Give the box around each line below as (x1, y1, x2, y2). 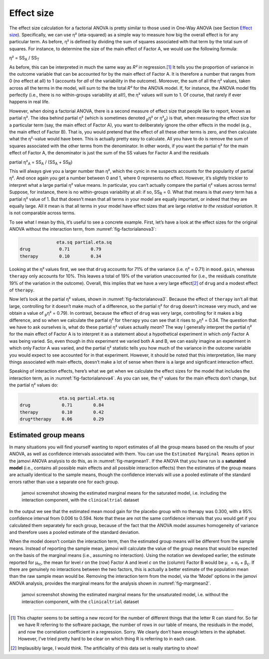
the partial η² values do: (9, 382, 58, 388)
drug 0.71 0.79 (19, 247, 102, 252)
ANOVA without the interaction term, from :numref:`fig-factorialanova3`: (9, 226, 156, 232)
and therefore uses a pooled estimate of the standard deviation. (9, 529, 140, 535)
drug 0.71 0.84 (19, 402, 104, 408)
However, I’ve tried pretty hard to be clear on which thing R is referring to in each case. (18, 636, 197, 642)
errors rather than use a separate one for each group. (9, 479, 119, 485)
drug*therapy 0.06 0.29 (19, 416, 104, 422)
